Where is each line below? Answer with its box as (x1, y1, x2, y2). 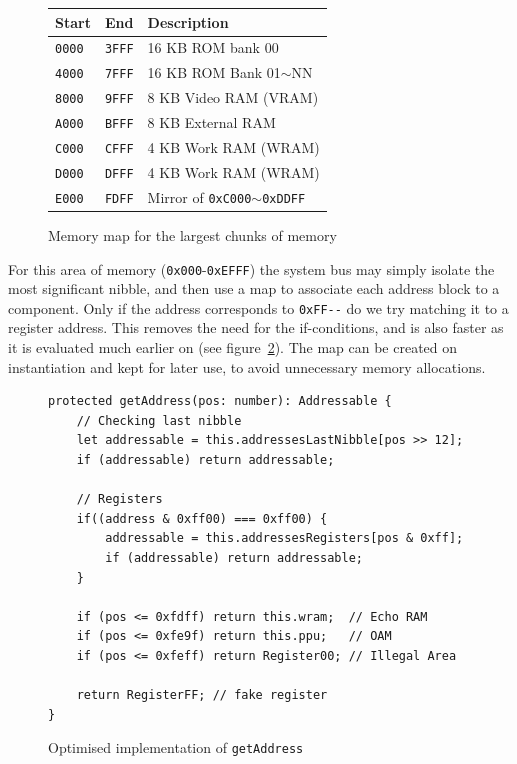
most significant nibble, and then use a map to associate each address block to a (8, 278, 500, 299)
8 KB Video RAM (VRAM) (147, 87, 319, 108)
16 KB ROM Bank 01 (147, 62, 281, 83)
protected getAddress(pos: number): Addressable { (48, 394, 392, 409)
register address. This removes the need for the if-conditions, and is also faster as (8, 317, 504, 338)
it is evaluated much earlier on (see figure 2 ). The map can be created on (8, 337, 458, 358)
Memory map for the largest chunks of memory (48, 224, 337, 245)
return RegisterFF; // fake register (76, 688, 328, 703)
